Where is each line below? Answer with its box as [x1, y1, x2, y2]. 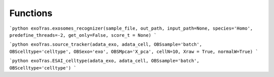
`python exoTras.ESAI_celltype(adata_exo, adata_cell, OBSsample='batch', [9, 58, 200, 64]
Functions [9, 8, 53, 19]
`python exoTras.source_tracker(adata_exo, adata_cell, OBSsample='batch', [9, 42, 202, 47]
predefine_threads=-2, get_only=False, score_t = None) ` [9, 32, 157, 38]
